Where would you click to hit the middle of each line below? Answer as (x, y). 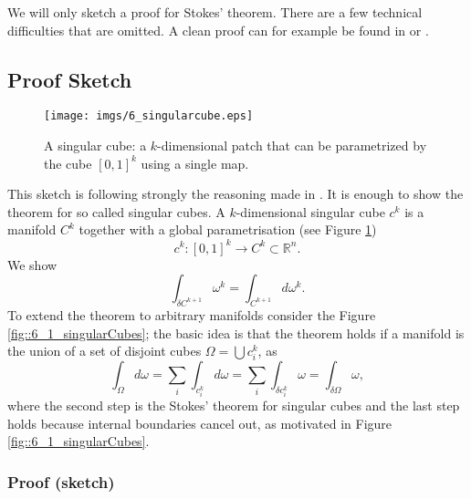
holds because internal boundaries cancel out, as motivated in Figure (200, 423)
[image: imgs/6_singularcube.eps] (149, 116)
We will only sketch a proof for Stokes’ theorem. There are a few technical (215, 12)
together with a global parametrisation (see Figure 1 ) (228, 229)
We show (32, 264)
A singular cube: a (95, 146)
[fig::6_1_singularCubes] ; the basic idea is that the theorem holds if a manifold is (236, 333)
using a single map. (195, 163)
